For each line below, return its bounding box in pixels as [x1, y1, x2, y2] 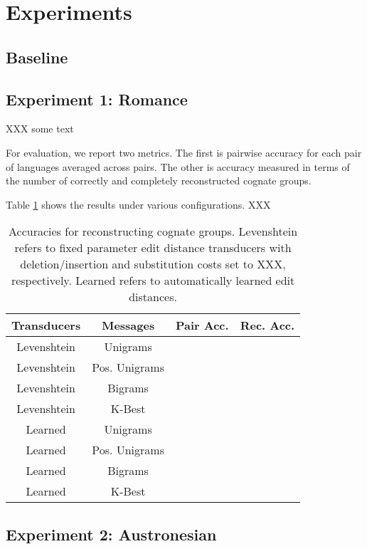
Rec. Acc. [240, 317, 295, 334]
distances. [129, 288, 177, 305]
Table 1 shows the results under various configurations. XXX [6, 197, 271, 211]
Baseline [6, 46, 68, 68]
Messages [101, 317, 155, 334]
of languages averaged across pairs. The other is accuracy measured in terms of [6, 159, 350, 174]
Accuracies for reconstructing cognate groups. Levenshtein [9, 223, 298, 240]
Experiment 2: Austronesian [6, 523, 217, 545]
